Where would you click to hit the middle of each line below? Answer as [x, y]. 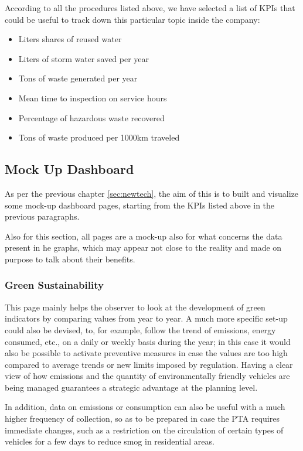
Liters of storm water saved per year [84, 58]
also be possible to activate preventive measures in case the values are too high [146, 353]
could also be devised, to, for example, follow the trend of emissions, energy [140, 329]
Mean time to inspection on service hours [93, 98]
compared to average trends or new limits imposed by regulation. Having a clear [149, 364]
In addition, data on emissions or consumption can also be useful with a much [145, 407]
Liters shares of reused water [70, 39]
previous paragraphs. [42, 216]
